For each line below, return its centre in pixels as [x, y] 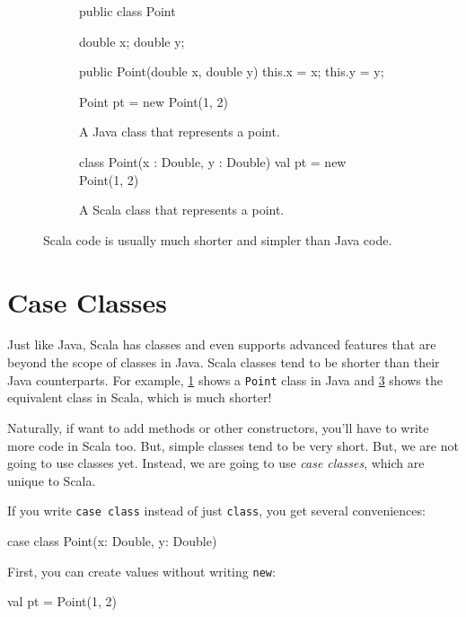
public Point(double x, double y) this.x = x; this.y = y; [232, 71]
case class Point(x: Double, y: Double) [112, 540]
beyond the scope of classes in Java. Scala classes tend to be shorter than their [224, 362]
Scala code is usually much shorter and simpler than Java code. [218, 239]
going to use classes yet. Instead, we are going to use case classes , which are [216, 463]
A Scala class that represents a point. [182, 210]
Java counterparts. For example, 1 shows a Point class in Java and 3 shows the [225, 379]
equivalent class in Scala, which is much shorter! [140, 397]
